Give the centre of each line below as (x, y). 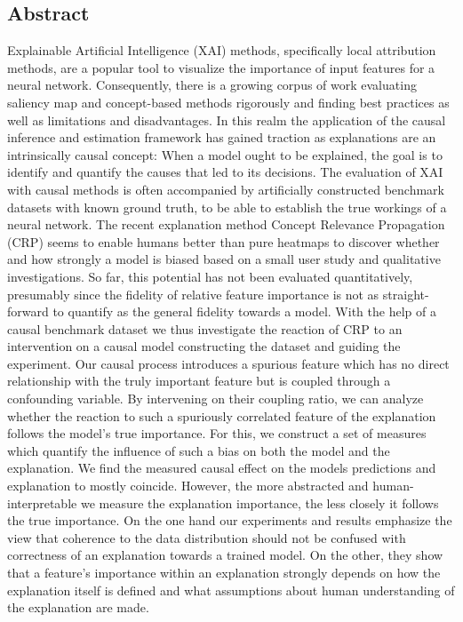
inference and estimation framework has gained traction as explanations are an (222, 137)
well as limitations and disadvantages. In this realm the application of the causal (227, 120)
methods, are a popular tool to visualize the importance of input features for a (221, 67)
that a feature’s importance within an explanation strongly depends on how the (224, 573)
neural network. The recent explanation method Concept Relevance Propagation (226, 224)
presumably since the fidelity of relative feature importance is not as (193, 294)
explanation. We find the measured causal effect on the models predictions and (222, 468)
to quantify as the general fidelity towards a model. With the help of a (244, 311)
